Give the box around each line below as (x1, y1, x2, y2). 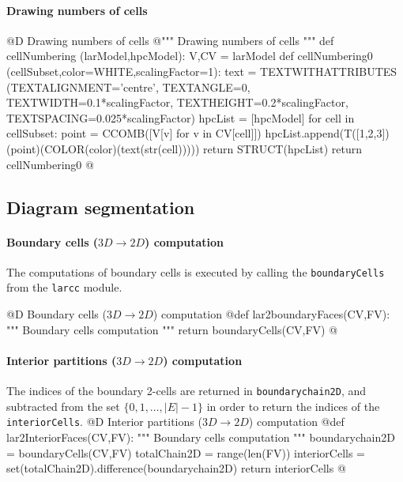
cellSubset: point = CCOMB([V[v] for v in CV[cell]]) (6, 125, 262, 141)
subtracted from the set (6, 397, 120, 414)
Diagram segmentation (6, 194, 195, 219)
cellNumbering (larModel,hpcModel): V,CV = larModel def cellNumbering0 (6, 47, 373, 64)
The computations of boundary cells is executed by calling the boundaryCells (6, 263, 385, 280)
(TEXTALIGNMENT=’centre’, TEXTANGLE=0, (6, 78, 250, 95)
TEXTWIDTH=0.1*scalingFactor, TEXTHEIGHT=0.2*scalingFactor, (6, 94, 348, 111)
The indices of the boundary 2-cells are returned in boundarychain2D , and (6, 382, 366, 399)
